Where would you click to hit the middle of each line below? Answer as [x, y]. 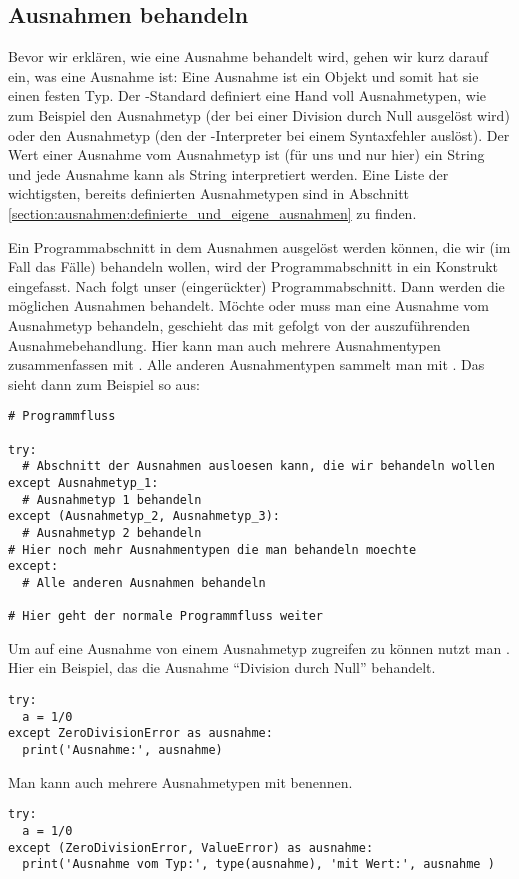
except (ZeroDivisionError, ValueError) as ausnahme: [191, 847]
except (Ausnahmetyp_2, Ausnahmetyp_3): [144, 516]
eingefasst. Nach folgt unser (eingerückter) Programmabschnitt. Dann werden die [256, 285]
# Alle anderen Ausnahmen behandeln [144, 582]
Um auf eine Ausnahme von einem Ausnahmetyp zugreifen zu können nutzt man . [259, 647]
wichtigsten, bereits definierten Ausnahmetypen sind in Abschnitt [209, 193]
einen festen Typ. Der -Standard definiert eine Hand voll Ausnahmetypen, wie [247, 95]
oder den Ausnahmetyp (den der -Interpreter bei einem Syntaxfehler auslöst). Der [259, 134]
